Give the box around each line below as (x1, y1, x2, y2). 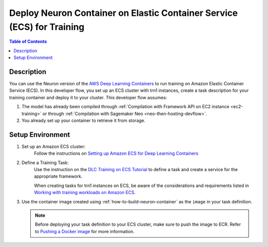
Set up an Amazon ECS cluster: (21, 143, 85, 149)
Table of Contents (9, 39, 47, 45)
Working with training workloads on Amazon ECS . (34, 189, 136, 195)
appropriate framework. (34, 174, 83, 180)
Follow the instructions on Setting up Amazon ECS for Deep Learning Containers (34, 150, 199, 156)
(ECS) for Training (9, 21, 84, 32)
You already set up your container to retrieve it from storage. (21, 117, 146, 123)
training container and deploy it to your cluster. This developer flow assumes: (9, 94, 167, 100)
